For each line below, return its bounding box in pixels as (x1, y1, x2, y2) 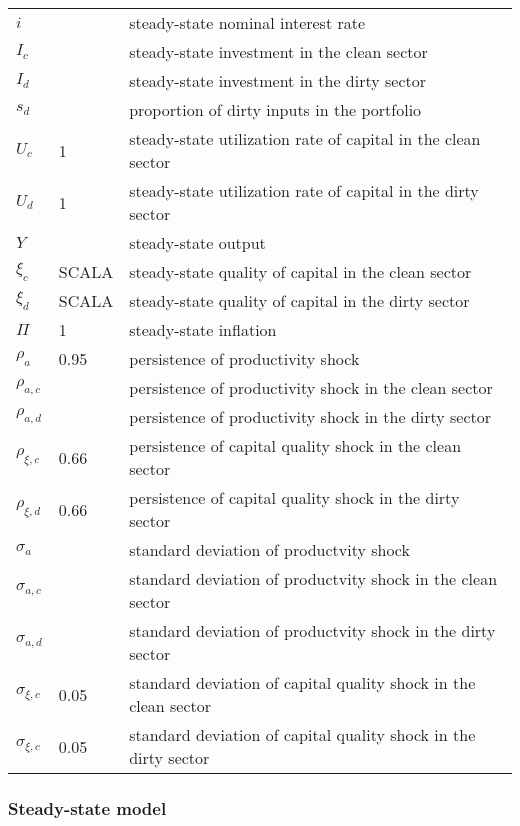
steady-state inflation (129, 318, 277, 341)
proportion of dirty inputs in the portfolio (129, 98, 422, 121)
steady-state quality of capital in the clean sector (129, 260, 472, 283)
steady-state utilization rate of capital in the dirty (129, 179, 479, 202)
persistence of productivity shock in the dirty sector (129, 405, 492, 428)
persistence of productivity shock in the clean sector (129, 376, 493, 399)
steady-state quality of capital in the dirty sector (129, 289, 470, 312)
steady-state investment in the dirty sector (129, 69, 427, 92)
